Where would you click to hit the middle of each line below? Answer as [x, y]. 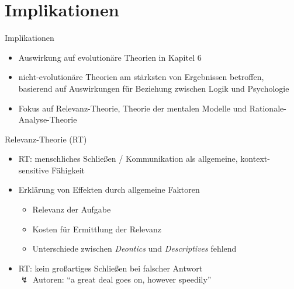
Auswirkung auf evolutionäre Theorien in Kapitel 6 [110, 57]
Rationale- [268, 108]
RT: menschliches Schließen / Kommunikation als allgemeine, [128, 159]
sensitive [34, 170]
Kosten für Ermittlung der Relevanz [97, 229]
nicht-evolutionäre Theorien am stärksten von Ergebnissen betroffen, [141, 77]
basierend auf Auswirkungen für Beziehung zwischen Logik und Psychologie [154, 88]
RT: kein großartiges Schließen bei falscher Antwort [110, 268]
